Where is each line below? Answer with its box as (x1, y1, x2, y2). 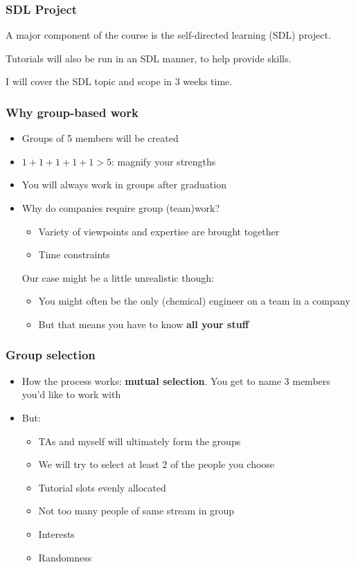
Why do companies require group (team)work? (21, 201, 220, 215)
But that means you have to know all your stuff (38, 316, 249, 331)
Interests (38, 526, 75, 541)
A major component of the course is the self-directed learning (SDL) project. (6, 28, 331, 42)
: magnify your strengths (111, 154, 216, 168)
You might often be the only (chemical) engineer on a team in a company (38, 294, 350, 308)
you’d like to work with (21, 387, 121, 402)
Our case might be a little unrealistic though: (21, 270, 214, 285)
